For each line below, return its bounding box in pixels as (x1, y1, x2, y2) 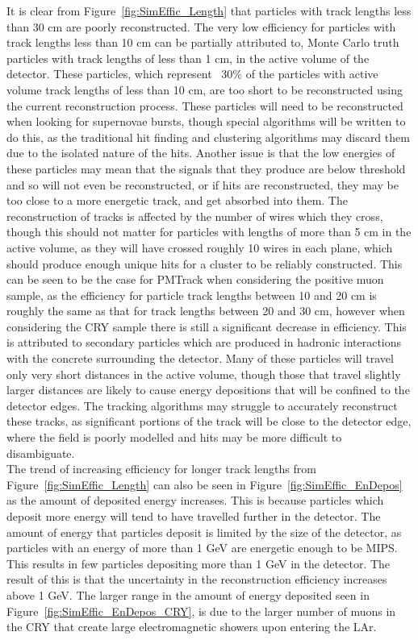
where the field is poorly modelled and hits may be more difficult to (6, 429, 342, 446)
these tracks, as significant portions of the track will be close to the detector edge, (6, 413, 412, 430)
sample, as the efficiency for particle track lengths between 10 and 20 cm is (6, 286, 377, 303)
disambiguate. (6, 444, 75, 461)
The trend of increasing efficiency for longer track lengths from (6, 460, 316, 477)
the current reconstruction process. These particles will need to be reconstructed (6, 97, 403, 114)
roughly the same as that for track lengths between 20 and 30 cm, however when (6, 302, 405, 319)
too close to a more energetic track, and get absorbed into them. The (6, 192, 348, 209)
